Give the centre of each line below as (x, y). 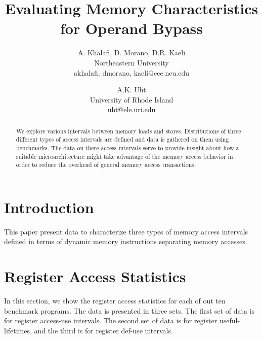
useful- (230, 320)
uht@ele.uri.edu (132, 109)
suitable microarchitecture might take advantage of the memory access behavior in (124, 156)
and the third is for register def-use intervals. (103, 330)
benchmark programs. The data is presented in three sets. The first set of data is (129, 310)
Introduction (49, 207)
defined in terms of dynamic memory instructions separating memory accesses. (126, 241)
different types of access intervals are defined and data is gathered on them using (122, 139)
